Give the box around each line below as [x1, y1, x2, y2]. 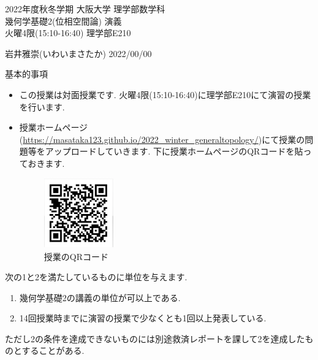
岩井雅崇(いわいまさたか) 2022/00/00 [5, 47, 152, 59]
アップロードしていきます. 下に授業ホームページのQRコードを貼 [45, 145, 303, 158]
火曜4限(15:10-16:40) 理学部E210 [5, 26, 131, 39]
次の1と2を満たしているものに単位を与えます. [5, 270, 187, 283]
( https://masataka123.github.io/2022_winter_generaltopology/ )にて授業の [19, 132, 305, 145]
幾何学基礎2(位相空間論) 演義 [5, 14, 122, 27]
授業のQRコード [44, 250, 108, 262]
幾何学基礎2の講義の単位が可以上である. [19, 291, 181, 304]
